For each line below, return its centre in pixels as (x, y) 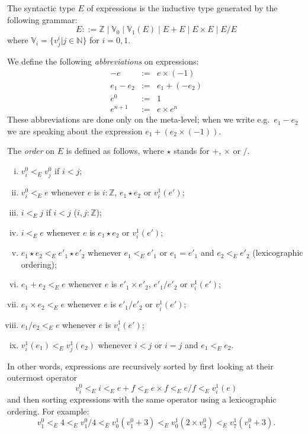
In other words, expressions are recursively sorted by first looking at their (140, 366)
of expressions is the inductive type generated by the (182, 8)
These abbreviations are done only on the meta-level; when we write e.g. (139, 119)
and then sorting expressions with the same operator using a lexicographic (142, 399)
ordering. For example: (48, 411)
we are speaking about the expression (75, 131)
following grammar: (42, 19)
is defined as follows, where (115, 151)
